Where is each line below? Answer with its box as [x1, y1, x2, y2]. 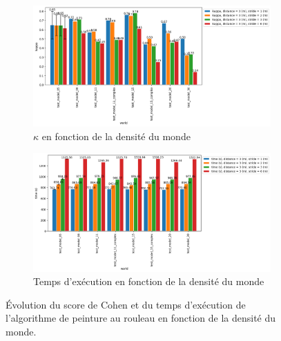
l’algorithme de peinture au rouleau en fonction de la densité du [6, 311, 276, 325]
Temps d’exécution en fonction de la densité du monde [33, 274, 264, 289]
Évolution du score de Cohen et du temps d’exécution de [6, 297, 246, 311]
